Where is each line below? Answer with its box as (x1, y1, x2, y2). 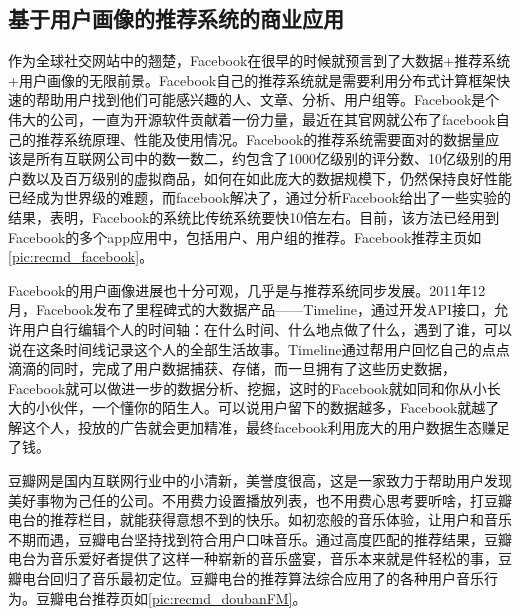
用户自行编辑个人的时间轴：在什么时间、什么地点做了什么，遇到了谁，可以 (21, 318, 512, 339)
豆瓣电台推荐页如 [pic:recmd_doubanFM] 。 (35, 587, 307, 608)
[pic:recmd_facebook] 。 (8, 246, 154, 267)
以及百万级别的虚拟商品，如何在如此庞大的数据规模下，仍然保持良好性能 (35, 167, 512, 188)
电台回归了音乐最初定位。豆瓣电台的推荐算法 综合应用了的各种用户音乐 (21, 568, 484, 589)
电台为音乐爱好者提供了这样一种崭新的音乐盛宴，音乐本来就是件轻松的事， (8, 548, 498, 569)
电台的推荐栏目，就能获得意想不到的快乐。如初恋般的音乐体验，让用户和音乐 (8, 509, 512, 530)
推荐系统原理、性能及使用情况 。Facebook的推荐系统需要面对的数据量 (35, 128, 486, 149)
